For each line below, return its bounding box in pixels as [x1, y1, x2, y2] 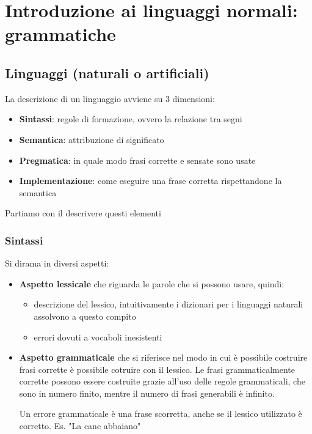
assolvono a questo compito [34, 309, 136, 322]
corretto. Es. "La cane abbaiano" [19, 419, 141, 432]
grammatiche [5, 21, 116, 46]
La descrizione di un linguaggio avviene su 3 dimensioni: [5, 92, 215, 105]
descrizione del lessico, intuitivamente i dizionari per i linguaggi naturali [34, 298, 303, 311]
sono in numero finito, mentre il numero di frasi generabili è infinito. [19, 386, 275, 399]
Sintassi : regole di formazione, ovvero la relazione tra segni [19, 112, 242, 125]
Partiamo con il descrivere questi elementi [5, 207, 161, 219]
